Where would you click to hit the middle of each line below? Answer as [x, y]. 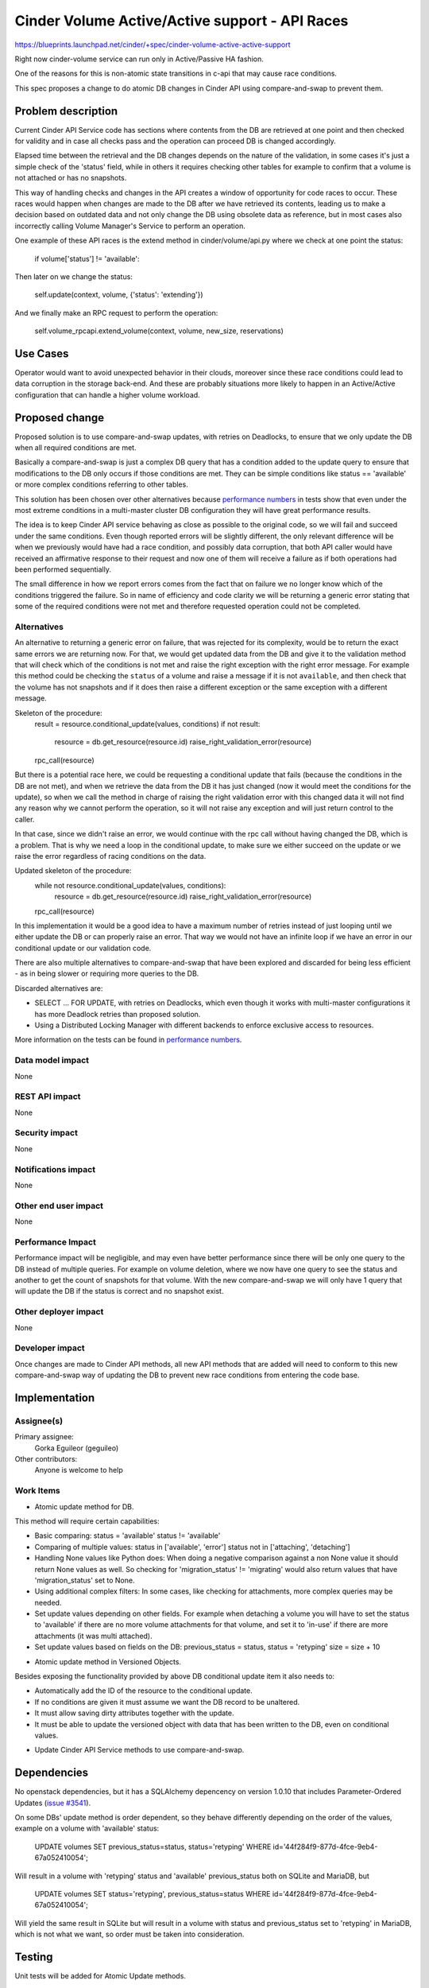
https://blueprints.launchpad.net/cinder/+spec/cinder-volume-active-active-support [153, 45]
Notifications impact [55, 1169]
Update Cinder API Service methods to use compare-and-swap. [139, 1750]
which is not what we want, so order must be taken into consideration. [129, 1934]
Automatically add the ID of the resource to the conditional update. [144, 1691]
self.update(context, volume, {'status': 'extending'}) [119, 295]
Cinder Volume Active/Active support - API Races [182, 21]
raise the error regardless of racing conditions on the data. [110, 856]
